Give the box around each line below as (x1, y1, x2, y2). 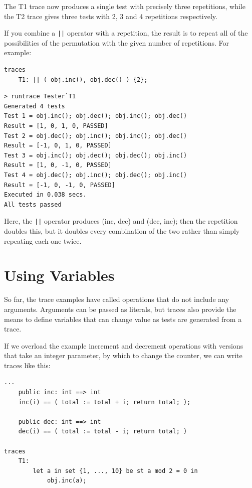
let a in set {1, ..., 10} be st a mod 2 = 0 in (33, 467, 198, 474)
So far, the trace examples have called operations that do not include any (4, 294, 229, 304)
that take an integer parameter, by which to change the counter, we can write (4, 350, 242, 361)
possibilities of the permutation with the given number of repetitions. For (4, 37, 229, 48)
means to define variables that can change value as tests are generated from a (4, 313, 242, 324)
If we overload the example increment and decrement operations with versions (4, 340, 243, 351)
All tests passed (4, 201, 62, 208)
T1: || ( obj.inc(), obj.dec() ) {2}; (18, 76, 148, 83)
